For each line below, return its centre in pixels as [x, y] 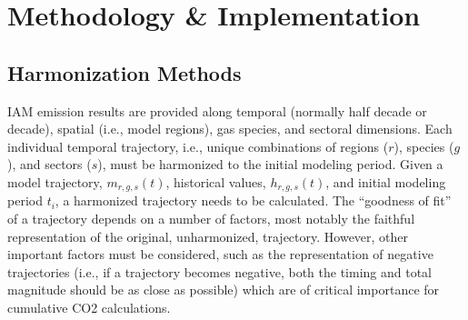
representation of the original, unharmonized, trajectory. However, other [208, 236]
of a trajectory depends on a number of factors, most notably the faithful [211, 218]
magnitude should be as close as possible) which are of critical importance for [224, 290]
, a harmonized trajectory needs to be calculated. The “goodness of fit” [253, 200]
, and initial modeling [386, 181]
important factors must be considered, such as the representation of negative [220, 254]
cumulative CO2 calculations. [89, 307]
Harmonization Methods [124, 72]
